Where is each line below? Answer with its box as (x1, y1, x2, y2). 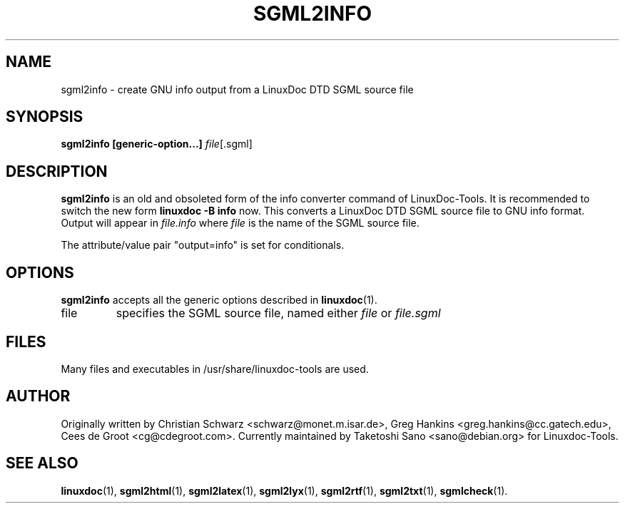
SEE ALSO (6, 454, 78, 473)
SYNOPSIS (6, 108, 83, 126)
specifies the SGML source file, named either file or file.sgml (116, 306, 441, 321)
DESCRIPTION (6, 162, 108, 180)
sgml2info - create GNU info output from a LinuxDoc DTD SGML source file (61, 83, 414, 96)
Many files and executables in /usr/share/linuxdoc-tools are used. (61, 362, 369, 375)
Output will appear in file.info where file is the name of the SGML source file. (61, 217, 420, 230)
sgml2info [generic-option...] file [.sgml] (61, 138, 253, 150)
